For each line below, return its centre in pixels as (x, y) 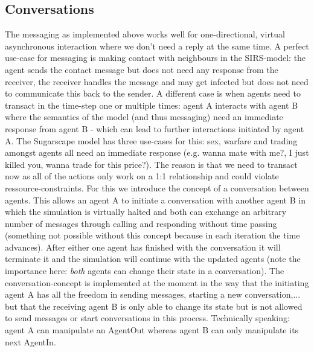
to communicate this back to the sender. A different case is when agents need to (153, 93)
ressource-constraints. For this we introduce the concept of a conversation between (157, 187)
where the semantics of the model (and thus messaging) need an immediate (144, 117)
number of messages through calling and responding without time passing (141, 223)
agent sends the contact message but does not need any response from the (142, 69)
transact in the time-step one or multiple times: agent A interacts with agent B (152, 105)
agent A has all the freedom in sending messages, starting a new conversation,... (153, 294)
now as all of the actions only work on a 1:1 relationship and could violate (142, 176)
